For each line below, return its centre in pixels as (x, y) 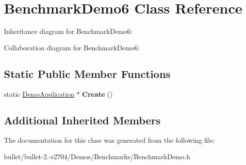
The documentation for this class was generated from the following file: (109, 140)
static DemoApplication (39, 94)
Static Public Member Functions (87, 73)
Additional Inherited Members (82, 120)
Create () (97, 94)
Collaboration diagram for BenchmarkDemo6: (72, 47)
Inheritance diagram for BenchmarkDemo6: (68, 31)
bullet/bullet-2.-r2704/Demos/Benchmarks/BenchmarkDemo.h (97, 156)
